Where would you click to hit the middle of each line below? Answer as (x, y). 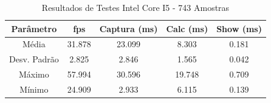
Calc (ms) (187, 28)
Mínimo (34, 89)
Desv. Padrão (34, 59)
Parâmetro (34, 28)
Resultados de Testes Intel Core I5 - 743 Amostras (135, 7)
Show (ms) (239, 28)
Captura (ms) (129, 28)
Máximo (34, 74)
